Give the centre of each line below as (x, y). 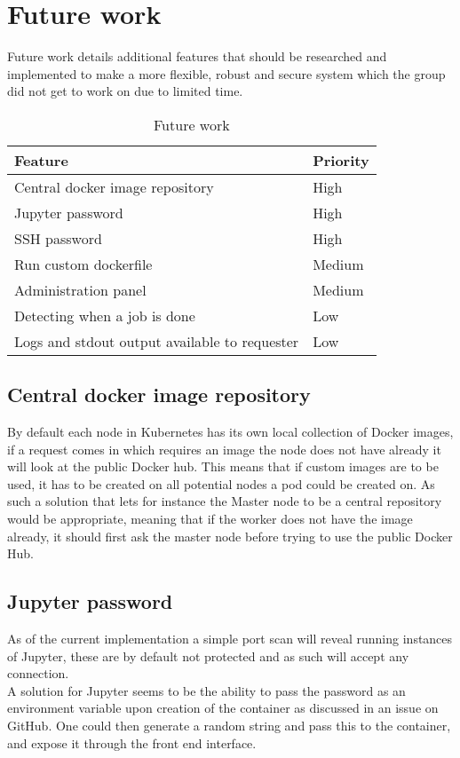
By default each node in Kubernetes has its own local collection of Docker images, (230, 432)
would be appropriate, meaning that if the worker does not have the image (210, 519)
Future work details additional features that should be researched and (197, 56)
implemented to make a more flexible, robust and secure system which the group (226, 73)
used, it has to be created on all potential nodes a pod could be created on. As (221, 483)
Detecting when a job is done (105, 315)
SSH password (58, 238)
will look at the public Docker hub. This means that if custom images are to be (223, 466)
